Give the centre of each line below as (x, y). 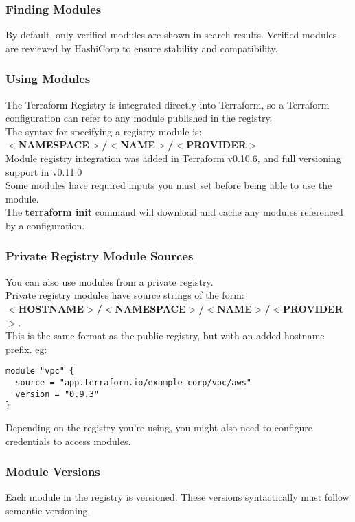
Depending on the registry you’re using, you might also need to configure (159, 427)
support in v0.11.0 (44, 171)
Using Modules (48, 79)
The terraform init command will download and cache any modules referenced (174, 212)
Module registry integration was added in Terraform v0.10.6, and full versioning (173, 158)
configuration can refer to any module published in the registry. (139, 118)
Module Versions (53, 472)
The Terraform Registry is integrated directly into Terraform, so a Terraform (168, 104)
